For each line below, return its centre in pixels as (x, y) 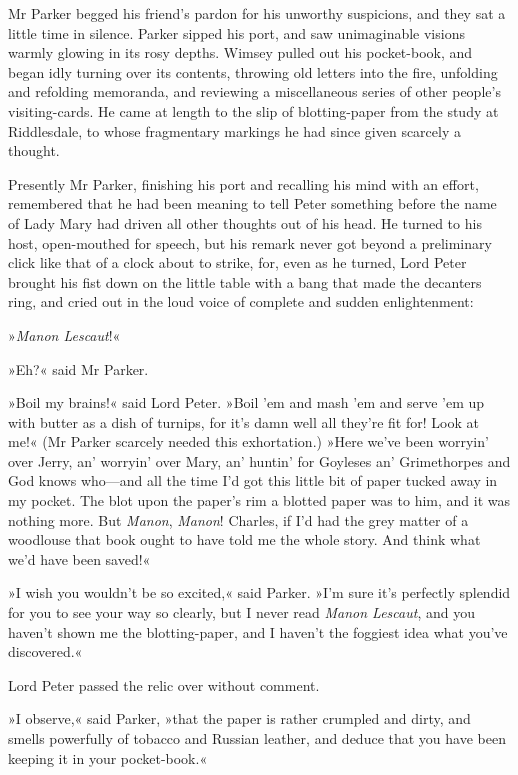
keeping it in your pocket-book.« (108, 757)
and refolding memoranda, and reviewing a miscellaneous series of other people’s (254, 91)
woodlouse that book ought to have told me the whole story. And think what (244, 539)
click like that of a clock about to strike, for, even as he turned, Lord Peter (237, 262)
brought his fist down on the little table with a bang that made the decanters (245, 281)
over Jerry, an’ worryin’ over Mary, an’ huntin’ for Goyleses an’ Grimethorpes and (259, 460)
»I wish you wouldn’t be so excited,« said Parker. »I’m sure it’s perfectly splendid (259, 592)
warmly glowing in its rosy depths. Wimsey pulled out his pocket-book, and (240, 52)
